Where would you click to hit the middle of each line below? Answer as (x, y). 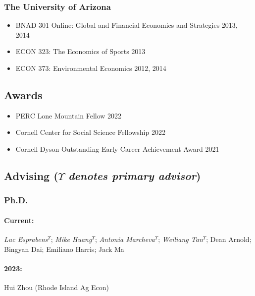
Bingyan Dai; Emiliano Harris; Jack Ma (64, 249)
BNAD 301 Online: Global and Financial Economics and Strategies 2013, (127, 25)
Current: (19, 220)
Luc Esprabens (26, 239)
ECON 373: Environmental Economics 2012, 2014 (91, 68)
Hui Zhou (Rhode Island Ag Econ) (57, 287)
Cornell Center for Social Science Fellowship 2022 (90, 132)
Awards (23, 94)
